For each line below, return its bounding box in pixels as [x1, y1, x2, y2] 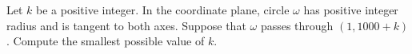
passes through [260, 17, 334, 33]
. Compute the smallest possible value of [6, 33, 205, 49]
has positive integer [303, 2, 398, 17]
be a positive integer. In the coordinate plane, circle [36, 2, 290, 17]
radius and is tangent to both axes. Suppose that [6, 17, 246, 33]
